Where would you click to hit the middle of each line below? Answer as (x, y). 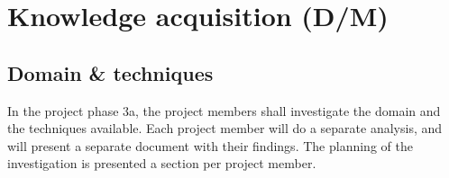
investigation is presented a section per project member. (162, 163)
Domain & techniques (110, 72)
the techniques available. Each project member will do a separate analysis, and (225, 128)
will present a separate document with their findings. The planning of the (210, 145)
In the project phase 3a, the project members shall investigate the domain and (224, 110)
